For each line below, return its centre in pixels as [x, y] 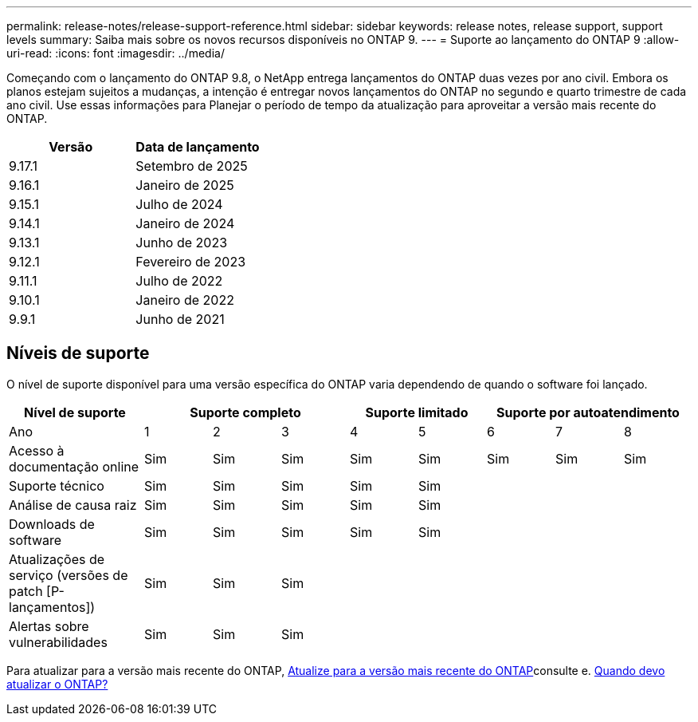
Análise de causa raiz [73, 505]
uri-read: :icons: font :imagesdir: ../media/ [116, 53]
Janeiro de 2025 [185, 185]
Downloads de [52, 524]
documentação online [74, 466]
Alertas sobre [49, 626]
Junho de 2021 [180, 319]
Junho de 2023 [182, 243]
